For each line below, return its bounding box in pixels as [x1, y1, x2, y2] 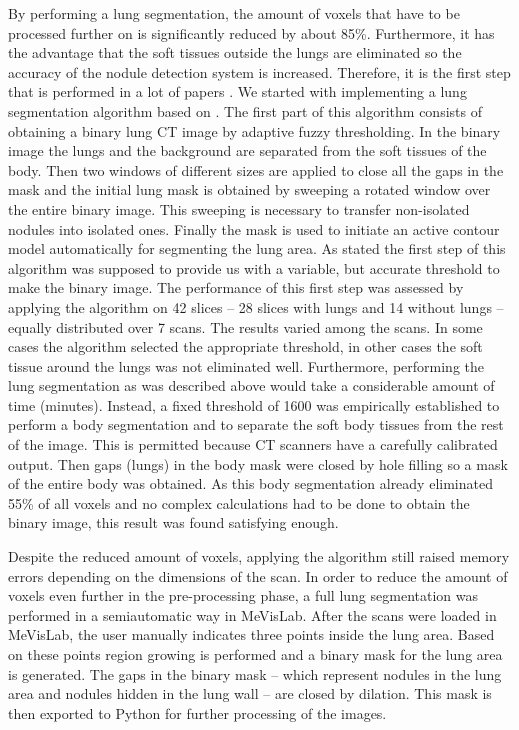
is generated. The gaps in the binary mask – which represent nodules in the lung [8, 663, 502, 684]
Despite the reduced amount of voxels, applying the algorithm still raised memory [8, 546, 510, 567]
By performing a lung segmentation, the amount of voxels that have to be [8, 3, 460, 23]
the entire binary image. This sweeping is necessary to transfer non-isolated [8, 198, 470, 219]
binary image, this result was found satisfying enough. [8, 512, 339, 533]
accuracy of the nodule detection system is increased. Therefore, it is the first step [8, 61, 511, 82]
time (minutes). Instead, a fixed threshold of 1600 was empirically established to [8, 394, 500, 415]
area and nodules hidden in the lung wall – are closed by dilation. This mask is [8, 683, 492, 704]
